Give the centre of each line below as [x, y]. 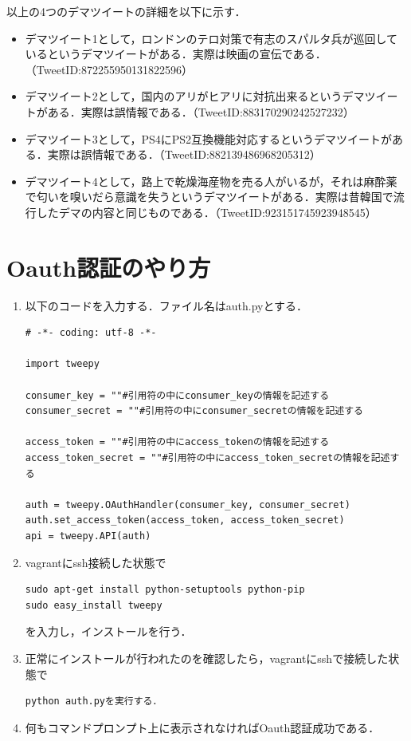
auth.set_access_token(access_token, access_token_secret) [185, 520]
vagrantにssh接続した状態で [96, 562]
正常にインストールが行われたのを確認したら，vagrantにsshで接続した [207, 658]
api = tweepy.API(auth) [88, 536]
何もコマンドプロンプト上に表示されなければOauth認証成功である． [202, 727]
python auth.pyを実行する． [94, 702]
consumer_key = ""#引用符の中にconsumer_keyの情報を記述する [177, 395]
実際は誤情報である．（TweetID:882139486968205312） [184, 154]
